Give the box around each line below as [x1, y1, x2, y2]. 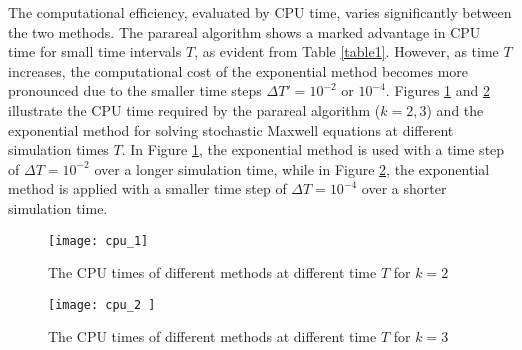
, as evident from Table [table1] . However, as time [194, 41, 499, 62]
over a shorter [361, 178, 447, 199]
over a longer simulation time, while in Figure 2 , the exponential [94, 158, 490, 179]
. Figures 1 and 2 [385, 80, 490, 101]
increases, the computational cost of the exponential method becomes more [8, 60, 469, 81]
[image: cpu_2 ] [48, 297, 156, 312]
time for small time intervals [8, 41, 182, 62]
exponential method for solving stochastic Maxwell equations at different [8, 119, 454, 140]
